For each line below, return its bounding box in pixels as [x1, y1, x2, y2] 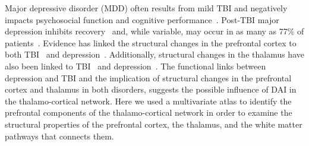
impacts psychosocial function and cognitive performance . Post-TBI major [5, 13, 279, 26]
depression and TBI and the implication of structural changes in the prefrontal [5, 71, 292, 84]
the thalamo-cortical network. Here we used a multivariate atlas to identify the [5, 94, 292, 107]
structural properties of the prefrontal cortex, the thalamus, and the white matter [5, 118, 302, 130]
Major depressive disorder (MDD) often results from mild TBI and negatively [5, 2, 288, 14]
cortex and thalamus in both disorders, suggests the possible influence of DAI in [5, 83, 297, 96]
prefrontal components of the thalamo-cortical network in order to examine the [5, 106, 292, 119]
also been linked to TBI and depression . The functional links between [5, 59, 266, 72]
